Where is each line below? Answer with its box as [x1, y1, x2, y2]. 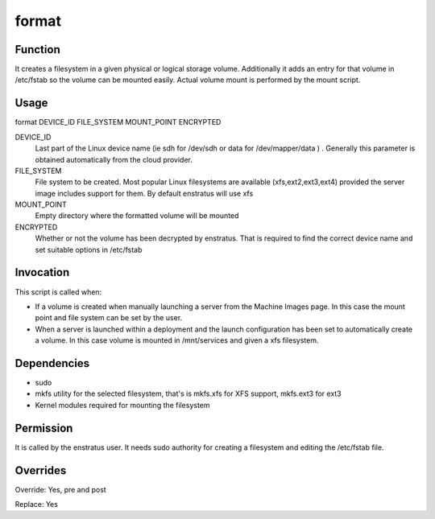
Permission [14, 421, 73, 435]
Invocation [14, 266, 70, 279]
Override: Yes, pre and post [14, 484, 106, 494]
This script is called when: [14, 286, 102, 297]
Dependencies [14, 356, 90, 370]
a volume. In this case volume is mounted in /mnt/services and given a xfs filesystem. [35, 336, 319, 345]
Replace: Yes [14, 500, 58, 509]
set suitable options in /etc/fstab [35, 245, 143, 254]
